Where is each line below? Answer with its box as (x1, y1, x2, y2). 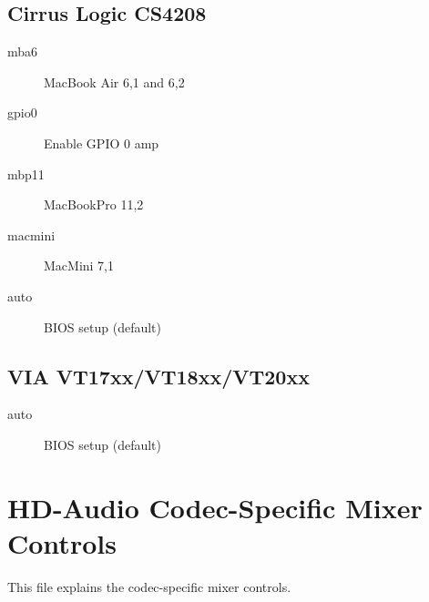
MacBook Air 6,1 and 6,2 (44, 72, 185, 91)
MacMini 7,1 (44, 256, 115, 275)
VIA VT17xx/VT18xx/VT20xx (7, 362, 310, 390)
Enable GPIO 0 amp (44, 133, 159, 152)
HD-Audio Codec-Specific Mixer (7, 488, 423, 525)
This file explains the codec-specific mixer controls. (7, 576, 291, 596)
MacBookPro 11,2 (44, 195, 144, 214)
